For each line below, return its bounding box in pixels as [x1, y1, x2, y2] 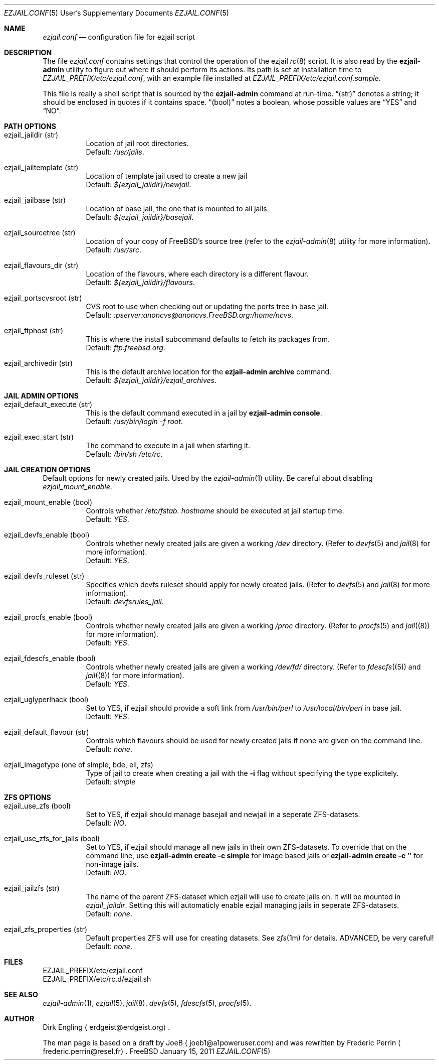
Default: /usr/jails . [86, 148, 144, 156]
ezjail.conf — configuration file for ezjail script [43, 33, 195, 41]
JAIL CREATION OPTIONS [4, 465, 91, 474]
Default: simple [86, 777, 135, 786]
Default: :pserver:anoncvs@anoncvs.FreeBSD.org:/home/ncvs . [86, 311, 294, 319]
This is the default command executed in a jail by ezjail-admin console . [86, 409, 322, 417]
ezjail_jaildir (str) [4, 130, 59, 139]
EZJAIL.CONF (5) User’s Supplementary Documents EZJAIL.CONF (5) [4, 9, 229, 17]
